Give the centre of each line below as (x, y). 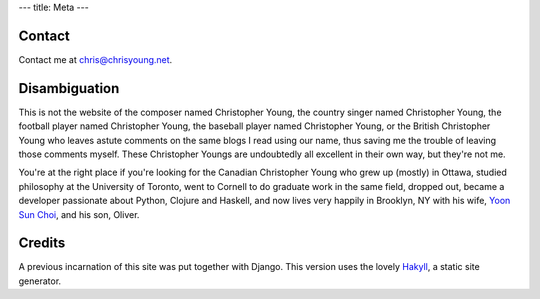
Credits (42, 243)
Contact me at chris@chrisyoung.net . (95, 59)
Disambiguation (69, 88)
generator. (40, 281)
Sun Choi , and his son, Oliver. (79, 214)
